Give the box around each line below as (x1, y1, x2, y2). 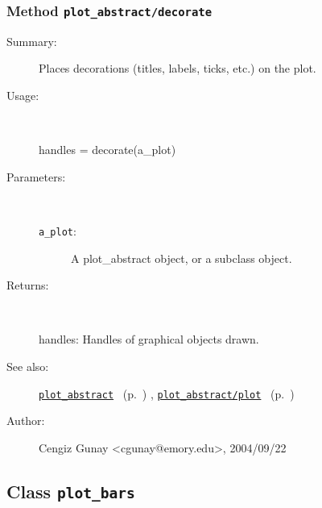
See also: (6, 357, 49, 374)
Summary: (6, 32, 57, 49)
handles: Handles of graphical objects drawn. (39, 331, 259, 348)
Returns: (6, 277, 49, 294)
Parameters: (6, 168, 66, 185)
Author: (6, 412, 45, 429)
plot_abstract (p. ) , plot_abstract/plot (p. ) (39, 385, 295, 402)
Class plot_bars (6, 478, 135, 503)
